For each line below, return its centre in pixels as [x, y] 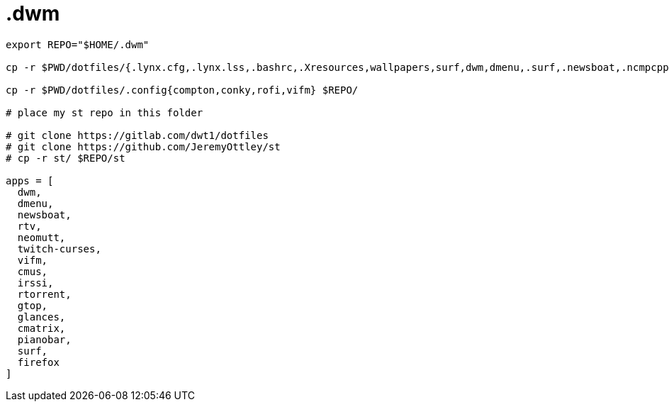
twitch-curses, [59, 249]
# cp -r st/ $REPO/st [66, 158]
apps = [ [30, 180]
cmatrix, [41, 328]
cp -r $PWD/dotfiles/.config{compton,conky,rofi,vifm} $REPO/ [182, 90]
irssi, [35, 283]
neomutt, [41, 237]
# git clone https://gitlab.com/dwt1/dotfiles [137, 135]
